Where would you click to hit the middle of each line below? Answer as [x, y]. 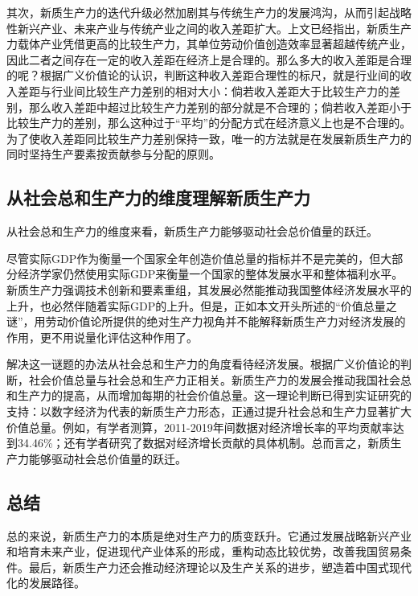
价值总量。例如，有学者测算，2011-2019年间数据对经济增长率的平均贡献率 [200, 427]
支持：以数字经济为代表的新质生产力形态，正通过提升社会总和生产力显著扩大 [209, 411]
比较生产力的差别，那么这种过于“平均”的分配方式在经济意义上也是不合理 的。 [209, 123]
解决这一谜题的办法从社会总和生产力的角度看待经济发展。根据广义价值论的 [203, 364]
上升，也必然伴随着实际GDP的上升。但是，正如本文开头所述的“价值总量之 [202, 305]
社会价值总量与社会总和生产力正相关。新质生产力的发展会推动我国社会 [214, 379]
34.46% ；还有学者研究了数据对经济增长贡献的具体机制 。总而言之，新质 [204, 443]
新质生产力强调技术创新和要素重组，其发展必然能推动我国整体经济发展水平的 [209, 289]
